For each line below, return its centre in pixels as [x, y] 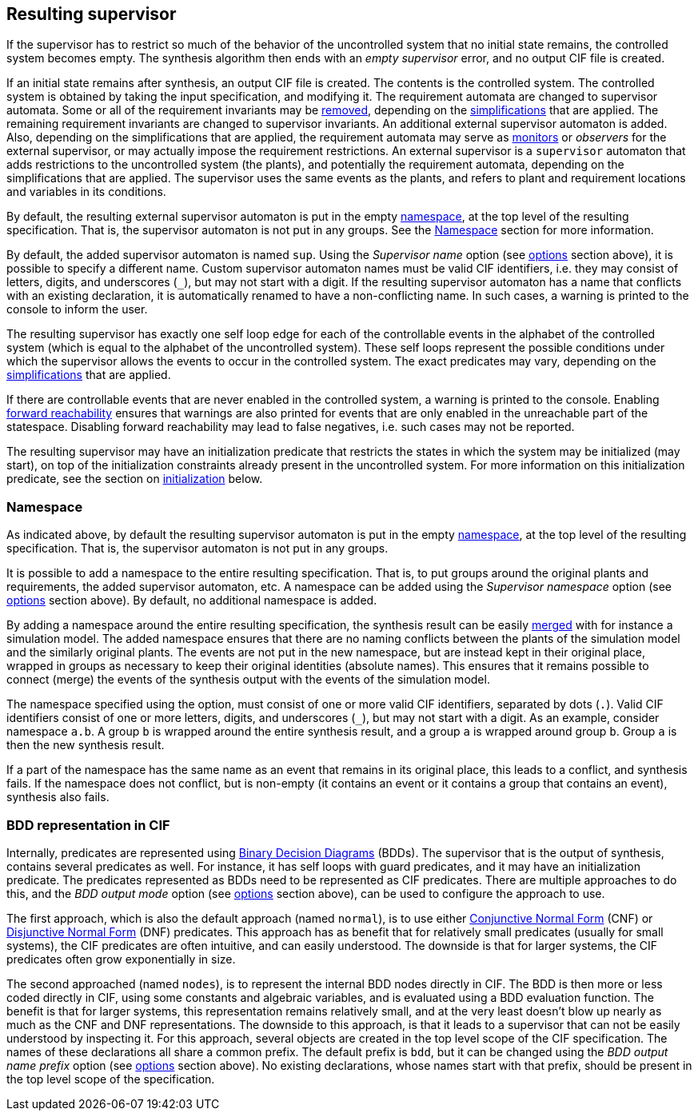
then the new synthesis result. [86, 745]
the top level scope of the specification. [111, 1079]
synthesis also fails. [58, 797]
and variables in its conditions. [86, 192]
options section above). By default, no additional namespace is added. [192, 600]
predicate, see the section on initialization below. [135, 479]
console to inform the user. [77, 309]
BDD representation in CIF [88, 825]
